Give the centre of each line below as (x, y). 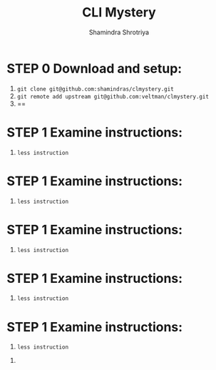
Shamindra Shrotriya (119, 32)
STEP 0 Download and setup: (94, 68)
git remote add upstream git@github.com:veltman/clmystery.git (113, 96)
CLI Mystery (119, 12)
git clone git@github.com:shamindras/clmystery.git (95, 89)
